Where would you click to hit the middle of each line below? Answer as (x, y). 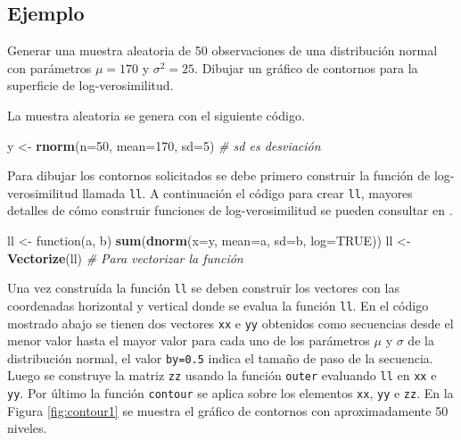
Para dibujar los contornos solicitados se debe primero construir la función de (219, 175)
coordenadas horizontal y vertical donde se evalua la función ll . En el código (218, 305)
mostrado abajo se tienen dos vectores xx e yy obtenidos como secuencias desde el (230, 323)
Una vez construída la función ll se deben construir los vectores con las (203, 288)
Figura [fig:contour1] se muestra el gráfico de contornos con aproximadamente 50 (228, 410)
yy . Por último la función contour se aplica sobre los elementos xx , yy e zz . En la (230, 393)
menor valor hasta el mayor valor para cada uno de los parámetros (189, 340)
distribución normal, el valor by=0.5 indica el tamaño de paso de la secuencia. (220, 357)
